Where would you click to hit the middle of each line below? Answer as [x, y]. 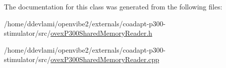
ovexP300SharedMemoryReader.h [101, 33]
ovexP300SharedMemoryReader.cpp [105, 59]
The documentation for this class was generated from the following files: [113, 6]
